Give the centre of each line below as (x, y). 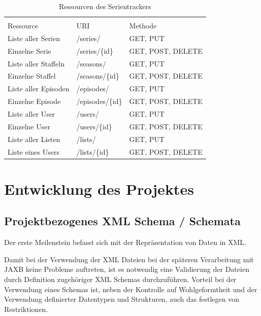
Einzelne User (29, 126)
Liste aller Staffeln (36, 63)
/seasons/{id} (98, 76)
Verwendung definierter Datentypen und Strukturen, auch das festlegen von (122, 299)
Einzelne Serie (29, 50)
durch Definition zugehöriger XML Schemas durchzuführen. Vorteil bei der (120, 279)
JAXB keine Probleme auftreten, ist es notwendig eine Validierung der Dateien (127, 269)
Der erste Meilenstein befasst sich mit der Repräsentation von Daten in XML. (125, 242)
